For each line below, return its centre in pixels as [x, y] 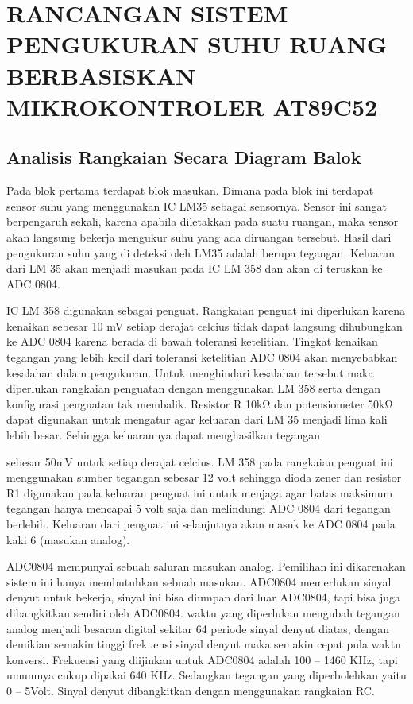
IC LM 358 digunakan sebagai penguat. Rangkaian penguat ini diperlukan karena [206, 310]
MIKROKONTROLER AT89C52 [192, 106]
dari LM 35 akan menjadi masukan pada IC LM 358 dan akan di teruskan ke [195, 268]
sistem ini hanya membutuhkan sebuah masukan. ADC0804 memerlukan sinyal [199, 581]
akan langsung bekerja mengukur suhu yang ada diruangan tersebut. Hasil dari [199, 236]
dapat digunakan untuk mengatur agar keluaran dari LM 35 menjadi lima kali [197, 419]
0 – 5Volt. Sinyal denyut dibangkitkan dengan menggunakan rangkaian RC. [191, 690]
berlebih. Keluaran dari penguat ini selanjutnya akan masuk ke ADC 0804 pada [201, 524]
